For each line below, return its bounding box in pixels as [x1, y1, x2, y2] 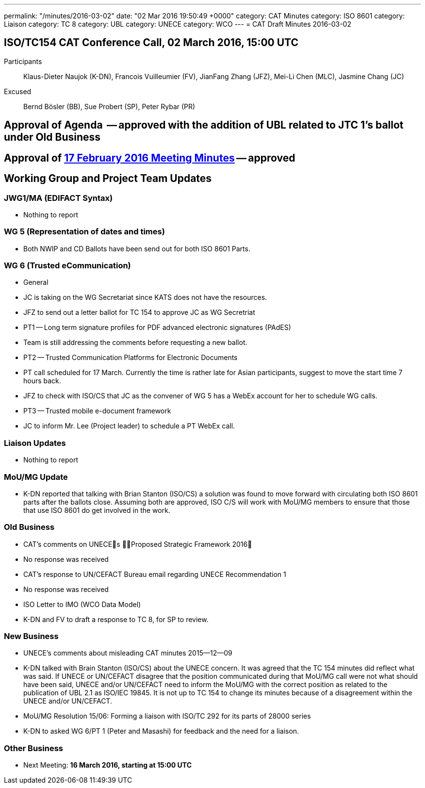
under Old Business [4, 131, 101, 144]
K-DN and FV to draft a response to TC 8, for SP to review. [23, 615, 209, 624]
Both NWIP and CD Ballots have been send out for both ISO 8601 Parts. [23, 244, 250, 253]
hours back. [23, 377, 61, 385]
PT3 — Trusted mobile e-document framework [23, 407, 171, 415]
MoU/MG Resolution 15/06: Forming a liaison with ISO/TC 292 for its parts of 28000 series [23, 712, 311, 721]
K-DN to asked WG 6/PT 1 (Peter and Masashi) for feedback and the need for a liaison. [23, 727, 299, 736]
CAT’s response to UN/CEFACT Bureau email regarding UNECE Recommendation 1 [23, 570, 286, 578]
